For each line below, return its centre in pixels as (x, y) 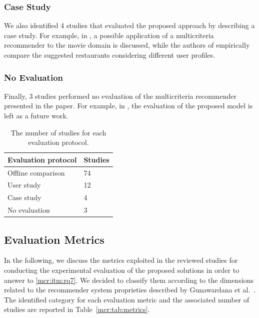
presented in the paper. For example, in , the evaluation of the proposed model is (128, 106)
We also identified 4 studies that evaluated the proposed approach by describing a (129, 25)
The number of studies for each (58, 132)
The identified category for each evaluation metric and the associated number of (127, 299)
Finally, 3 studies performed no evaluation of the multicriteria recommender (120, 96)
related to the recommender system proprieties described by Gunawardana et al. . (130, 290)
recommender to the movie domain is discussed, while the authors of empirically (127, 45)
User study (24, 185)
